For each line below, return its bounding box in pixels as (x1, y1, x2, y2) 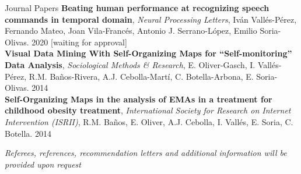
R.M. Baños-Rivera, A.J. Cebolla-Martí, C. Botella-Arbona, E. (29, 70, 254, 82)
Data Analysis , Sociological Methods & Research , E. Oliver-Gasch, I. (5, 58, 256, 70)
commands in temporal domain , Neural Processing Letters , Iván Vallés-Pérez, (5, 13, 297, 25)
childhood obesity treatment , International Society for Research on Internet (5, 104, 291, 116)
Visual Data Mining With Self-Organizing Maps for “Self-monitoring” (5, 47, 292, 59)
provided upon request (5, 158, 81, 170)
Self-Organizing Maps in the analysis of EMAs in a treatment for (5, 93, 272, 105)
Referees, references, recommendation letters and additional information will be (5, 147, 287, 159)
